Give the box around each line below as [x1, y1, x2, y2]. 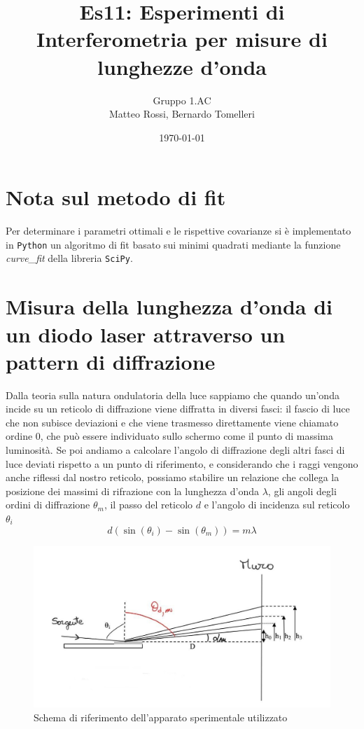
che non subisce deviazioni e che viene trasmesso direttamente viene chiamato [6, 415, 339, 429]
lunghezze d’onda [97, 52, 267, 81]
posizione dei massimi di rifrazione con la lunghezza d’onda [6, 483, 259, 498]
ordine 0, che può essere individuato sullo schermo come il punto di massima [6, 429, 333, 443]
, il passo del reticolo [104, 497, 193, 512]
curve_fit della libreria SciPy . [6, 251, 133, 265]
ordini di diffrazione [6, 497, 90, 512]
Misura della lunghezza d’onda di [6, 292, 333, 321]
